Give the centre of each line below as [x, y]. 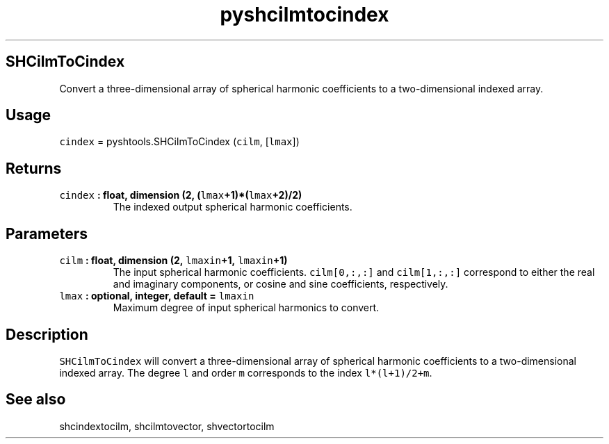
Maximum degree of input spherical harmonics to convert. [246, 308]
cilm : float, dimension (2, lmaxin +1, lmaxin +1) [173, 261]
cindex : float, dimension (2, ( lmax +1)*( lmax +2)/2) [181, 195]
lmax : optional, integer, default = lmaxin [157, 296]
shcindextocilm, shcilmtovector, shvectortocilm [167, 426]
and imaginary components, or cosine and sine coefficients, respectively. [281, 284]
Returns [34, 168]
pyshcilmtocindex [304, 15]
